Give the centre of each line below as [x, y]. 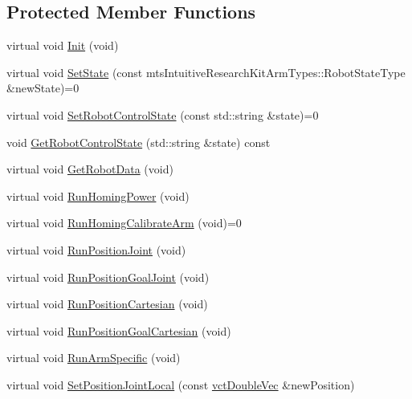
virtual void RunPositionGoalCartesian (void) [119, 330]
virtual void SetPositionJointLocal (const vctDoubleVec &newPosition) [181, 384]
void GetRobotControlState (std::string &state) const [139, 142]
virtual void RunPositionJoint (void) [96, 249]
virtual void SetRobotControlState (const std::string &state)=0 [163, 114]
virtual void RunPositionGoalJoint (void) [108, 277]
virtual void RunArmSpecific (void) [94, 358]
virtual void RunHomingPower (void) [98, 195]
